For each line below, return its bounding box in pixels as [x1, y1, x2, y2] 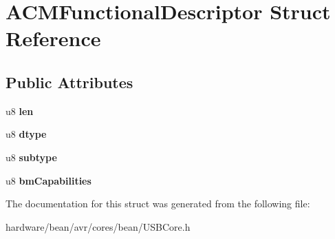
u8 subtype [6, 149, 57, 164]
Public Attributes [6, 71, 133, 92]
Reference [6, 24, 101, 52]
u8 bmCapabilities [6, 173, 91, 187]
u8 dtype [6, 127, 47, 141]
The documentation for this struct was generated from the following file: [6, 196, 310, 211]
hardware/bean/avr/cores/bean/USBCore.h [6, 219, 191, 233]
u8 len [6, 103, 34, 118]
